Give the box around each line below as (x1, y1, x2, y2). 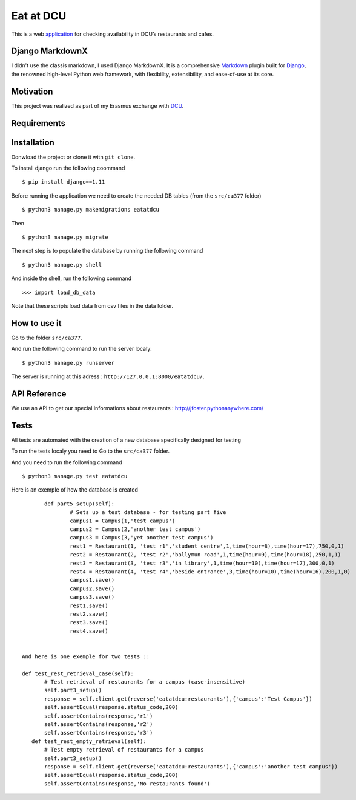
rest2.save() (70, 610, 108, 618)
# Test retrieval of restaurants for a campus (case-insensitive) (44, 679, 246, 685)
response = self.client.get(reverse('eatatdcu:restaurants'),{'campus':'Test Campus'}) (44, 695, 313, 702)
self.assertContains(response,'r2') (44, 721, 153, 727)
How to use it (11, 318, 62, 328)
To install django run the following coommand (11, 164, 125, 172)
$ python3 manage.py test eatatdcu (22, 473, 128, 480)
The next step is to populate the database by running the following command (11, 247, 203, 255)
